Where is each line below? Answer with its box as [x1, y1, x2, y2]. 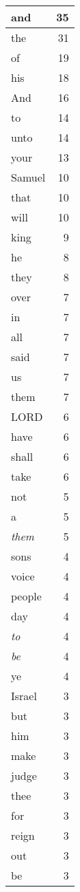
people [11, 588, 42, 604]
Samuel [11, 169, 46, 185]
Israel [11, 688, 37, 704]
